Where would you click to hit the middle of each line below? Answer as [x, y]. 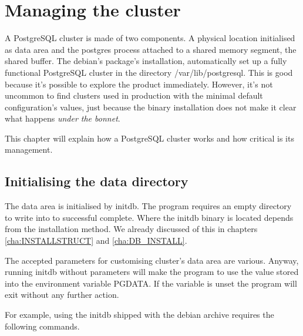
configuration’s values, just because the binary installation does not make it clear [151, 107]
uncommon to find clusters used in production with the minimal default [134, 95]
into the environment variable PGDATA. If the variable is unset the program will [151, 283]
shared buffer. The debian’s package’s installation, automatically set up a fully [146, 61]
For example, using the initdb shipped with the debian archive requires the [139, 315]
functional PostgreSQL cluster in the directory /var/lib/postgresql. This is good [149, 72]
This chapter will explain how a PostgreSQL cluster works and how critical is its [149, 138]
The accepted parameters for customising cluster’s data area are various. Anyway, [152, 260]
